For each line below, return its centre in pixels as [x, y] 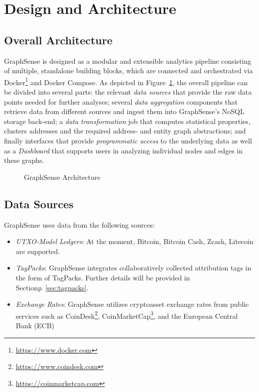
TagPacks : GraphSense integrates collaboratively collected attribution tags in [133, 268]
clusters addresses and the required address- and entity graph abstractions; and [125, 131]
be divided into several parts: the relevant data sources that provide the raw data [128, 92]
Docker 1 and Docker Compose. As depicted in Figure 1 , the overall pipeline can [126, 81]
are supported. [38, 251]
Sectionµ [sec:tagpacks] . [52, 287]
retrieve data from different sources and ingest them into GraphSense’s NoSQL [124, 111]
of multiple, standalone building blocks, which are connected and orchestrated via [129, 70]
